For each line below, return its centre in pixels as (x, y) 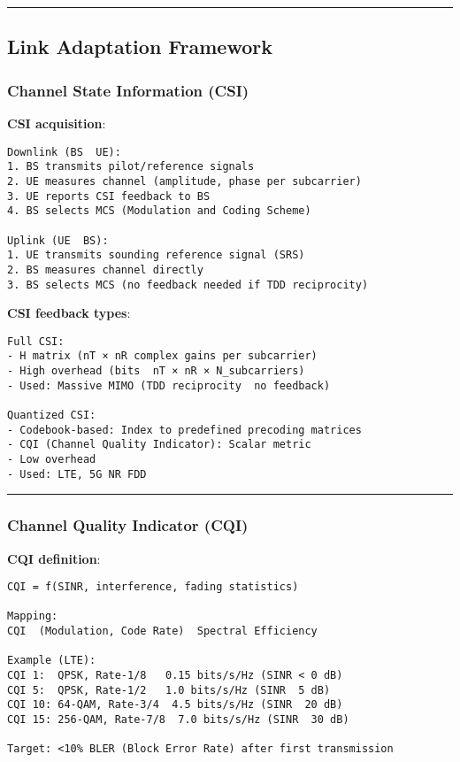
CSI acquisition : (57, 123)
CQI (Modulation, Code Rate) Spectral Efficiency (162, 631)
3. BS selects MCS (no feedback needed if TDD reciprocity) (188, 285)
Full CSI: (36, 341)
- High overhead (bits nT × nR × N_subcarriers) (156, 371)
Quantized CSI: (52, 416)
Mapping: (33, 616)
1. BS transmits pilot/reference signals (131, 167)
